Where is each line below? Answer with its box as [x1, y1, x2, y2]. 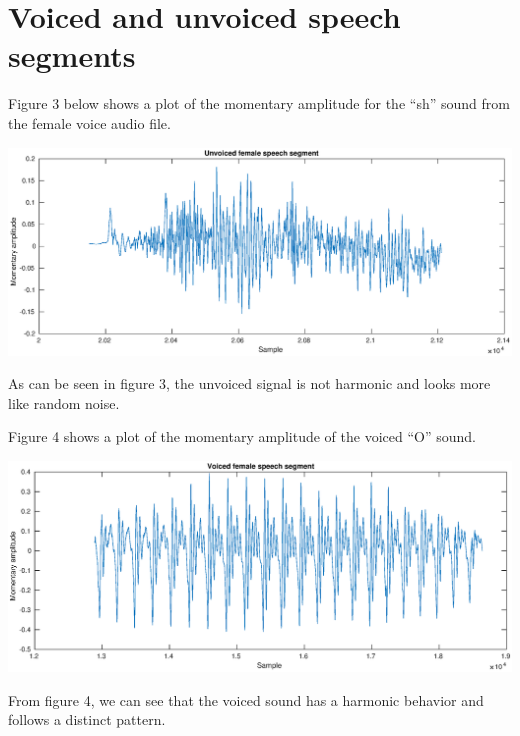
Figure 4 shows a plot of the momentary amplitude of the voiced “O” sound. [8, 426, 476, 447]
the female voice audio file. [8, 112, 171, 133]
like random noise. [8, 392, 120, 413]
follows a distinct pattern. [8, 709, 166, 730]
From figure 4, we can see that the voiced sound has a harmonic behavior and [8, 689, 484, 710]
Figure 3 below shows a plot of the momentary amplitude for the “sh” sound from [8, 93, 510, 114]
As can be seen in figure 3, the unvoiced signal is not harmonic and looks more [8, 373, 491, 394]
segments [8, 35, 136, 76]
